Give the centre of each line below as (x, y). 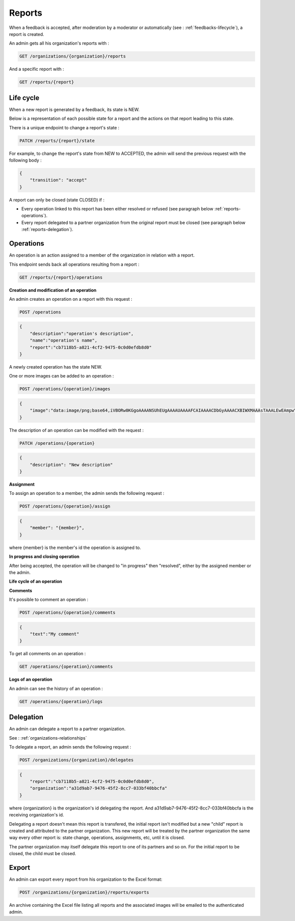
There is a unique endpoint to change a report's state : (64, 127)
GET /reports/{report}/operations (61, 277)
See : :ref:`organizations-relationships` (48, 738)
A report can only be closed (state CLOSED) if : (57, 200)
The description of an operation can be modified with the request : (76, 430)
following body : (25, 160)
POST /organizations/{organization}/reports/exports (84, 892)
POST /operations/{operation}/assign (65, 506)
